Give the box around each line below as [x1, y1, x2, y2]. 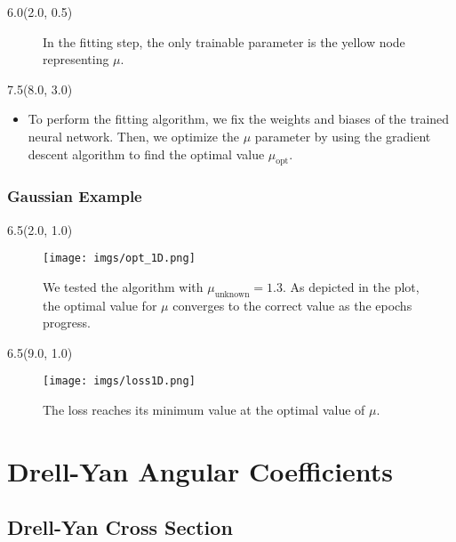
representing [43, 50, 109, 69]
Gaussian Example [7, 185, 142, 207]
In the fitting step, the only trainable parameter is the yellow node [43, 32, 405, 51]
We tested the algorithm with [43, 277, 204, 295]
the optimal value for [43, 295, 157, 314]
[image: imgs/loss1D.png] [43, 375, 196, 388]
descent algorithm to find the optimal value [28, 144, 265, 163]
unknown [214, 289, 250, 299]
